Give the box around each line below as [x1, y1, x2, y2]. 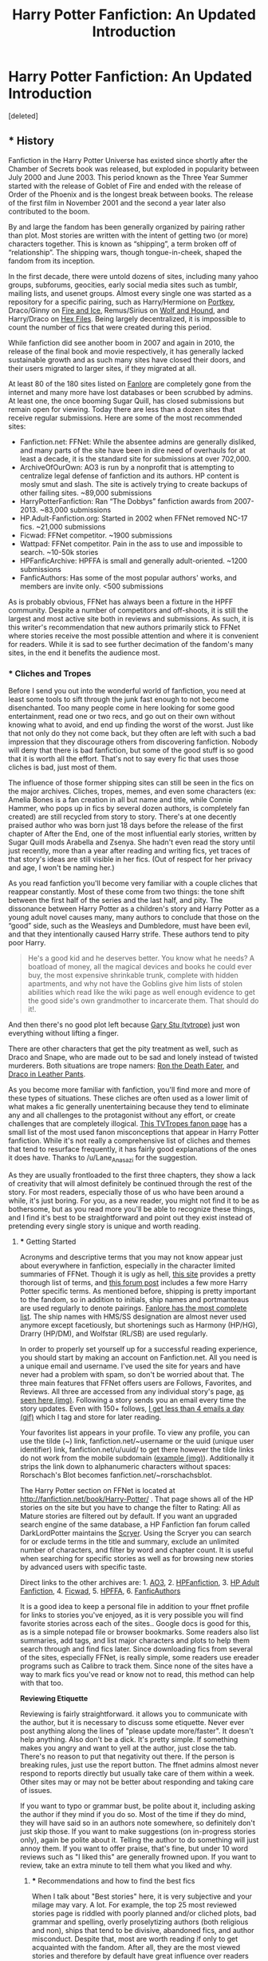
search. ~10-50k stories [19, 547, 99, 557]
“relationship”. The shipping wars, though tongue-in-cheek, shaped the [8, 247, 242, 257]
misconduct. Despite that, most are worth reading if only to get [31, 1934, 238, 1943]
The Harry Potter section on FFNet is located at [19, 1485, 175, 1495]
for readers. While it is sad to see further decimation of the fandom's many [8, 639, 254, 649]
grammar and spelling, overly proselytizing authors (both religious [31, 1917, 249, 1927]
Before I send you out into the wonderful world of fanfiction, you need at [8, 686, 246, 696]
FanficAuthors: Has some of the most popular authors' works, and [19, 573, 237, 582]
